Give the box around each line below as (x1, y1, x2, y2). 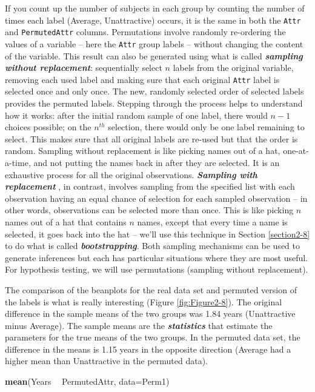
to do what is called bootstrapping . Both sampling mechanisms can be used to (5, 239, 300, 252)
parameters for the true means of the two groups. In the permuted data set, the (5, 331, 300, 344)
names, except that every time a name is (137, 215, 288, 228)
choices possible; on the (5, 121, 91, 133)
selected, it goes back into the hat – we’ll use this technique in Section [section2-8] (5, 227, 310, 240)
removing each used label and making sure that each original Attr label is (5, 73, 280, 85)
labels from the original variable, (173, 61, 294, 74)
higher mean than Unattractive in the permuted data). (5, 354, 208, 367)
